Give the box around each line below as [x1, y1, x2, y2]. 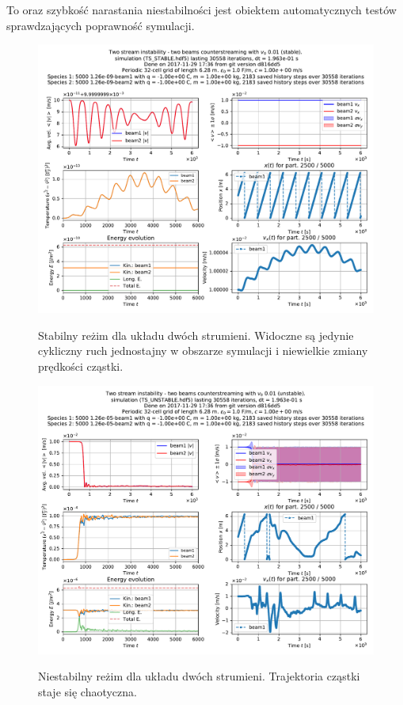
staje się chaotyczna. [38, 683, 137, 699]
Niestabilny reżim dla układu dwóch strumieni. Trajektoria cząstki [38, 668, 360, 684]
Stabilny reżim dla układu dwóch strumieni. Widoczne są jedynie [38, 326, 354, 343]
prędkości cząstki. [38, 358, 124, 375]
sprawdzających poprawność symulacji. [6, 17, 195, 33]
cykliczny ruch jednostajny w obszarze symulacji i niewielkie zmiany [38, 342, 368, 359]
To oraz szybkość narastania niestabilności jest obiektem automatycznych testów [6, 2, 397, 17]
